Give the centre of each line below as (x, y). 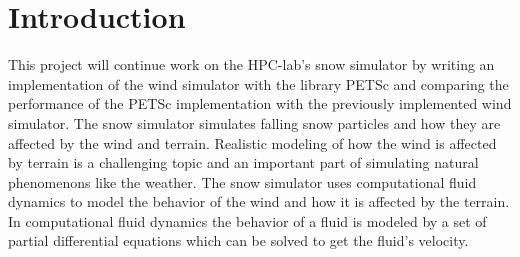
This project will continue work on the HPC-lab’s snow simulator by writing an (251, 64)
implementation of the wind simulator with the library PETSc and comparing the (258, 83)
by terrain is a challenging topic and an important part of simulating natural (243, 162)
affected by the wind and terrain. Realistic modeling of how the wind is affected (252, 142)
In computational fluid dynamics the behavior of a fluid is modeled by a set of (247, 220)
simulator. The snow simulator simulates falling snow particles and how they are (254, 122)
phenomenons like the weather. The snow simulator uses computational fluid (242, 181)
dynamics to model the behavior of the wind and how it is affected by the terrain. (259, 201)
